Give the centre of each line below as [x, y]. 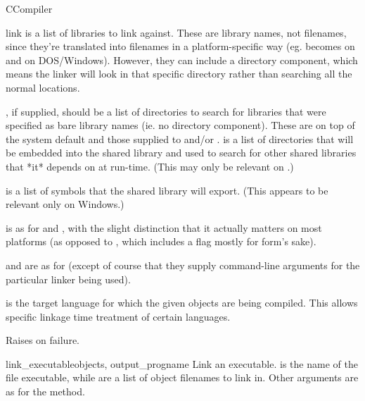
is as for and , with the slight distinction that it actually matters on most [164, 227]
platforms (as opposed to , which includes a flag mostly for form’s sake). [161, 241]
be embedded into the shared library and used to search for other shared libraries [181, 153]
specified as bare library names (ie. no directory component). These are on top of [180, 125]
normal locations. [43, 87]
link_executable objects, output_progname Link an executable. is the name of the [182, 363]
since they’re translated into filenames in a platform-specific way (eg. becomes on [180, 46]
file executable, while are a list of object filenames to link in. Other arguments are [182, 377]
